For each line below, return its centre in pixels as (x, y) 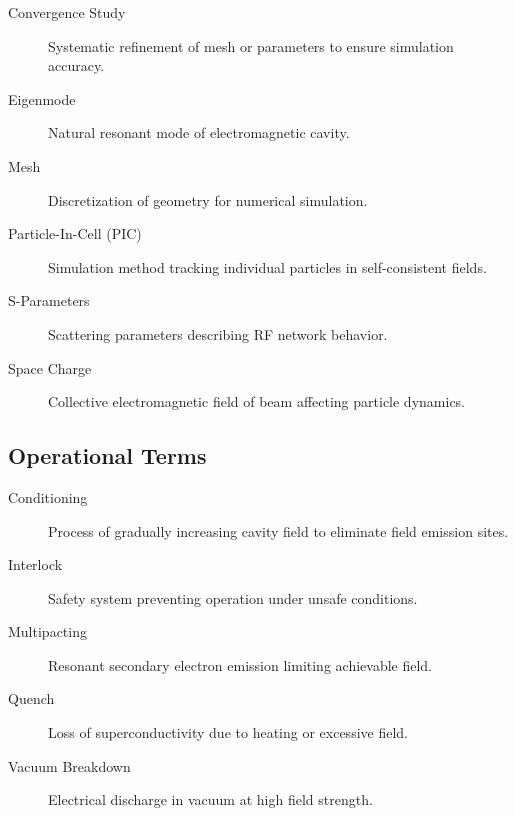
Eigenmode (42, 98)
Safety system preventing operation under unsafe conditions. (233, 597)
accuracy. (76, 65)
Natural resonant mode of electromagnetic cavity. (199, 132)
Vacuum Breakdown (69, 765)
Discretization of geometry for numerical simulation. (208, 199)
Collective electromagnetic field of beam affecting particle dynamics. (257, 401)
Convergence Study (67, 12)
